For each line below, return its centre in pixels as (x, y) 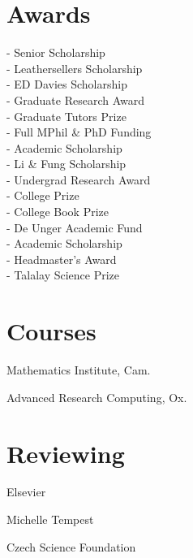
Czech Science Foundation (71, 546)
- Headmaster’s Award (62, 259)
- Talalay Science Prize (63, 275)
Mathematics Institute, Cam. (79, 370)
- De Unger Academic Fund (75, 227)
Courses (51, 331)
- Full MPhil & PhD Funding (79, 132)
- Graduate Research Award (76, 99)
